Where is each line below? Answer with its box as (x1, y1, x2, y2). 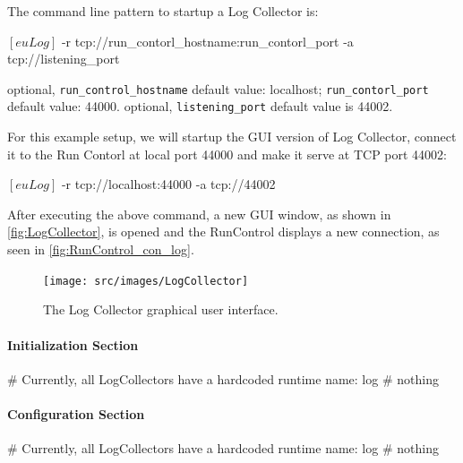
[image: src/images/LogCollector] (43, 274, 249, 287)
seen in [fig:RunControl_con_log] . (7, 240, 194, 259)
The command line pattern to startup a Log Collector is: (7, 2, 319, 20)
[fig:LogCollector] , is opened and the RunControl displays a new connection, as (7, 222, 440, 241)
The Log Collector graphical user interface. (43, 300, 279, 319)
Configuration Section (7, 404, 145, 423)
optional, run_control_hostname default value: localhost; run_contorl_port (7, 79, 429, 98)
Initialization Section (7, 335, 139, 354)
